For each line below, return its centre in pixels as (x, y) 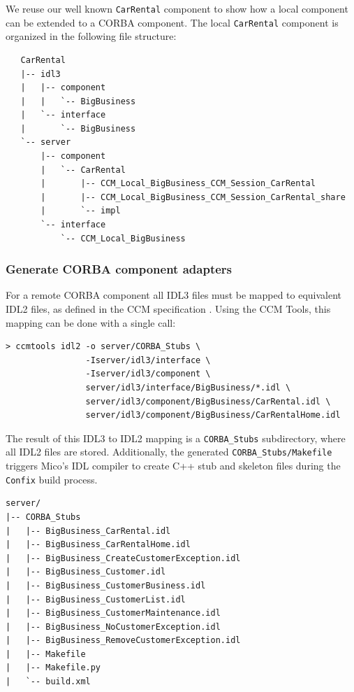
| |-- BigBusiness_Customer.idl (86, 572)
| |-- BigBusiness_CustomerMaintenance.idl (113, 613)
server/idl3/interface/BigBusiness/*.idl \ (188, 388)
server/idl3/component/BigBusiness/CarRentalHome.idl (213, 415)
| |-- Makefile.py (53, 668)
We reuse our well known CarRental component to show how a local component (177, 8)
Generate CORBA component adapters (119, 269)
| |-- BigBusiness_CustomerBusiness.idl (106, 585)
